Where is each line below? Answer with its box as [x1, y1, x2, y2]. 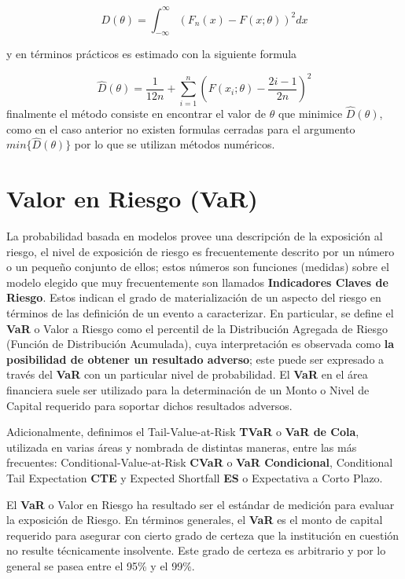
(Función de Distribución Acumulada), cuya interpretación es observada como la [6, 335, 394, 352]
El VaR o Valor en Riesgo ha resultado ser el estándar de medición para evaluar [6, 496, 395, 512]
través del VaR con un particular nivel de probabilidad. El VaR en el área [6, 366, 368, 383]
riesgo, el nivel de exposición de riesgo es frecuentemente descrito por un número [6, 243, 395, 259]
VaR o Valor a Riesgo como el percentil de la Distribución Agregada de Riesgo [6, 320, 388, 336]
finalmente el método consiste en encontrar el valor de [6, 104, 267, 121]
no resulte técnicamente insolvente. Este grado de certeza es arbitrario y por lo [6, 542, 386, 559]
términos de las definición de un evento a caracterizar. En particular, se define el [6, 305, 394, 321]
